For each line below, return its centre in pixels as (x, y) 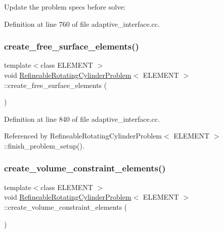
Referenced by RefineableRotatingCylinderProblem (83, 136)
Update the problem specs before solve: (65, 7)
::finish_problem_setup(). (44, 145)
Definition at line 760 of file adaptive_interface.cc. (82, 24)
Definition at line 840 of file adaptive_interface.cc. (82, 119)
